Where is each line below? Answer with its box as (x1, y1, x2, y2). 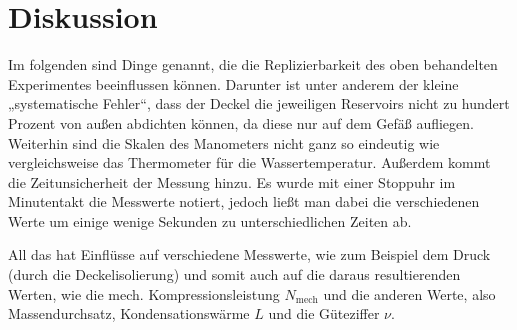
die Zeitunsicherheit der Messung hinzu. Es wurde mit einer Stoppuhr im (8, 171, 456, 192)
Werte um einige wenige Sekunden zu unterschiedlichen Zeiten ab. (8, 210, 412, 231)
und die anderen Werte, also (323, 283, 496, 304)
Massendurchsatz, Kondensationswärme (8, 303, 250, 324)
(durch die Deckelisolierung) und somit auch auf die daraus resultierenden (8, 264, 461, 285)
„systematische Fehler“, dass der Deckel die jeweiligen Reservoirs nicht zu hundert (8, 93, 510, 114)
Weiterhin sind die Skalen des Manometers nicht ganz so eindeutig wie (8, 132, 440, 153)
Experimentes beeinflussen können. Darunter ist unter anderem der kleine (8, 73, 459, 94)
